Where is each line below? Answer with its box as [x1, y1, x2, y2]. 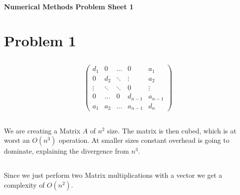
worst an [4, 135, 30, 145]
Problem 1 [4, 30, 76, 50]
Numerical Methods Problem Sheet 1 [4, 1, 134, 11]
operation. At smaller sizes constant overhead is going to [59, 135, 230, 145]
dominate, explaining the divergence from [4, 146, 129, 156]
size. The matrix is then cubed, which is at [107, 125, 237, 135]
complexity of [4, 179, 45, 190]
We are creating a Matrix [4, 125, 80, 135]
